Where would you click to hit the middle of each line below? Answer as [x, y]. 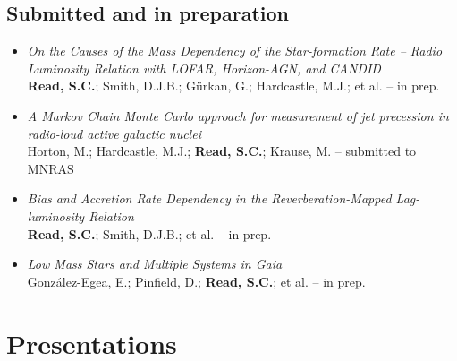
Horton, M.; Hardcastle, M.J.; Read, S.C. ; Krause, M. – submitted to [222, 151]
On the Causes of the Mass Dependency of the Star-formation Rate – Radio [235, 51]
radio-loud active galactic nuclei [114, 133]
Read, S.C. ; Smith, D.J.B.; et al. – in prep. [149, 233]
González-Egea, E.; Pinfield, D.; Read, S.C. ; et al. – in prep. [196, 281]
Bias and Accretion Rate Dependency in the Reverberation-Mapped [209, 198]
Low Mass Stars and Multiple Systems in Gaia [155, 264]
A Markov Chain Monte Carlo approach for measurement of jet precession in [238, 115]
